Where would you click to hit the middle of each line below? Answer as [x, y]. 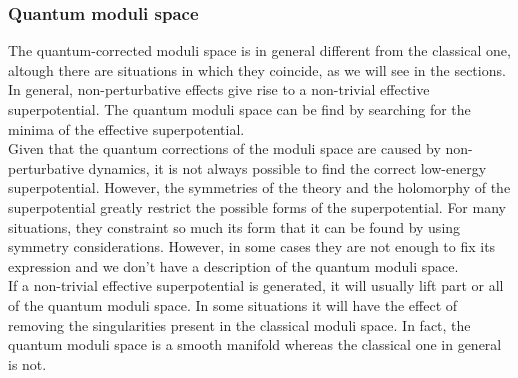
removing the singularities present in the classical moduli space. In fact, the [239, 324]
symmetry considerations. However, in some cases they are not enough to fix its [252, 246]
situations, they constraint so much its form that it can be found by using [234, 226]
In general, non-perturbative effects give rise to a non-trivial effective [219, 89]
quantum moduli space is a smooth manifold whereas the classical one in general [255, 344]
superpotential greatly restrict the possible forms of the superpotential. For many [257, 206]
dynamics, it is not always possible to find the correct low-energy [287, 167]
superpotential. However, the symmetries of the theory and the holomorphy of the [259, 187]
